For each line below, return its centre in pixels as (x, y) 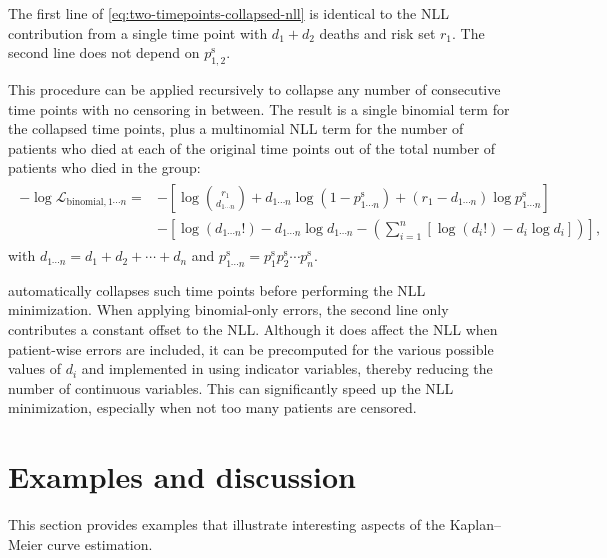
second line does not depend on (104, 52)
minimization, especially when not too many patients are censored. (212, 407)
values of (34, 368)
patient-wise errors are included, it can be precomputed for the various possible (251, 348)
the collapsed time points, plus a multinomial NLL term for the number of (236, 128)
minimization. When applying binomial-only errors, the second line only (228, 309)
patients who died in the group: (104, 167)
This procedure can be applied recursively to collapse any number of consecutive (254, 88)
